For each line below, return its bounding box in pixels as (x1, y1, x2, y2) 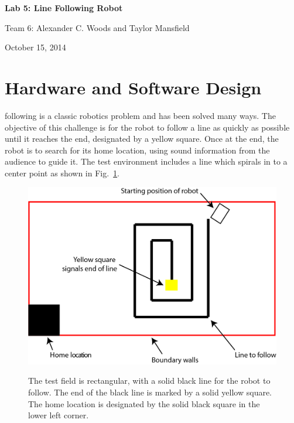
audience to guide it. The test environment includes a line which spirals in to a (5, 155, 288, 168)
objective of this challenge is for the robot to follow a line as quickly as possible (5, 121, 290, 133)
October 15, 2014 (5, 41, 66, 53)
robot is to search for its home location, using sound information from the (5, 144, 270, 156)
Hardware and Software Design (5, 75, 262, 99)
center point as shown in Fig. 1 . (5, 166, 120, 179)
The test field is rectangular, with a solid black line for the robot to (28, 374, 271, 387)
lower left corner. (28, 409, 89, 421)
